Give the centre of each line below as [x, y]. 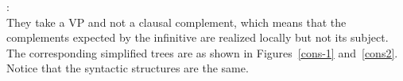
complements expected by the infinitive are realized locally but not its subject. [198, 37]
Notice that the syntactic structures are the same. [128, 68]
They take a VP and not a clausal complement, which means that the [176, 22]
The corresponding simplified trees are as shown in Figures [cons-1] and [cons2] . [202, 52]
